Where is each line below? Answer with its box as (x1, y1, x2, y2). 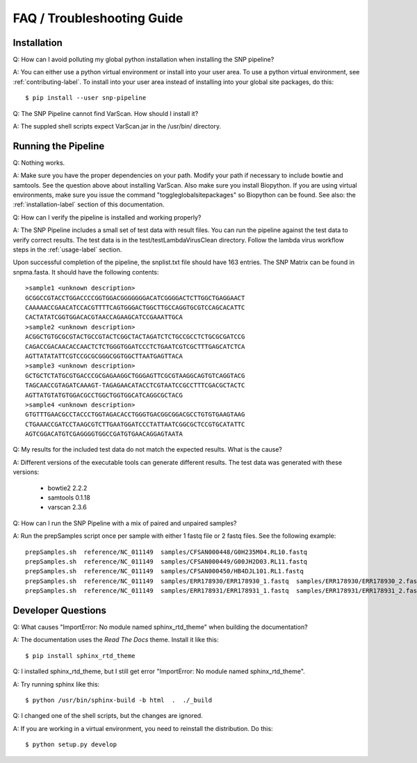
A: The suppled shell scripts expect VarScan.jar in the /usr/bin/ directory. (13, 122, 222, 131)
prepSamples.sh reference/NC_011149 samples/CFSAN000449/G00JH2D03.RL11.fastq (25, 557, 308, 566)
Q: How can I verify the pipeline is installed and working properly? (13, 213, 202, 222)
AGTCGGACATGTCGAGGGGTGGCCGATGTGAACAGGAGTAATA (25, 430, 183, 438)
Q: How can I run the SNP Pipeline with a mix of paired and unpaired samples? (13, 518, 237, 527)
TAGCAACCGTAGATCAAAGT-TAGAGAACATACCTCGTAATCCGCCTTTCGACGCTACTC (25, 381, 245, 389)
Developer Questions (13, 605, 107, 616)
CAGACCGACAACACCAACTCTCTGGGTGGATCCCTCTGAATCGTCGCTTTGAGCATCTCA (25, 343, 245, 350)
